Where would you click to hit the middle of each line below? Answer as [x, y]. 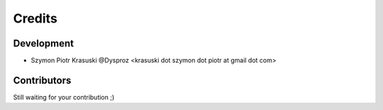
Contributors [42, 80]
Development [44, 43]
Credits [35, 18]
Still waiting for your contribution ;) [64, 97]
